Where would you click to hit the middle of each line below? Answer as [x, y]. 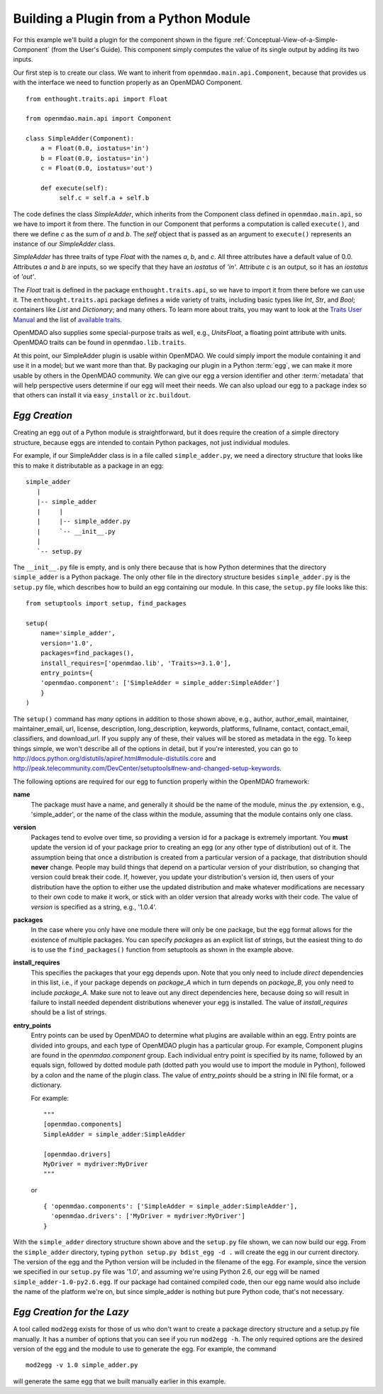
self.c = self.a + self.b [104, 198]
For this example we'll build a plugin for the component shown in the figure [122, 40]
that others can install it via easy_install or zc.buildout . [102, 395]
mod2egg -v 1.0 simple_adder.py [82, 1365]
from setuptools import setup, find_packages [106, 604]
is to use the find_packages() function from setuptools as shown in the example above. [162, 950]
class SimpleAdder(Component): [80, 139]
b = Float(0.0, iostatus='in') [95, 158]
